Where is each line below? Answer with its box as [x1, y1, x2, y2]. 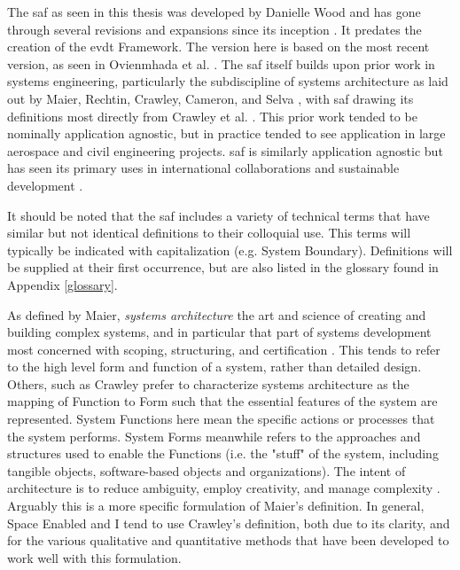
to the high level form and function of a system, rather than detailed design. [7, 357, 422, 376]
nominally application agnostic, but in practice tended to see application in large [7, 124, 446, 143]
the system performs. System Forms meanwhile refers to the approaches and [7, 426, 421, 445]
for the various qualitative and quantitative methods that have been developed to [7, 531, 449, 550]
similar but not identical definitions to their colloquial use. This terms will [7, 223, 411, 242]
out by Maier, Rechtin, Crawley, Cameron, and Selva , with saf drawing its [7, 89, 414, 107]
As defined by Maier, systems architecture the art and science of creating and [7, 305, 426, 324]
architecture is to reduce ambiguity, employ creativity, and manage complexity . [7, 479, 441, 497]
